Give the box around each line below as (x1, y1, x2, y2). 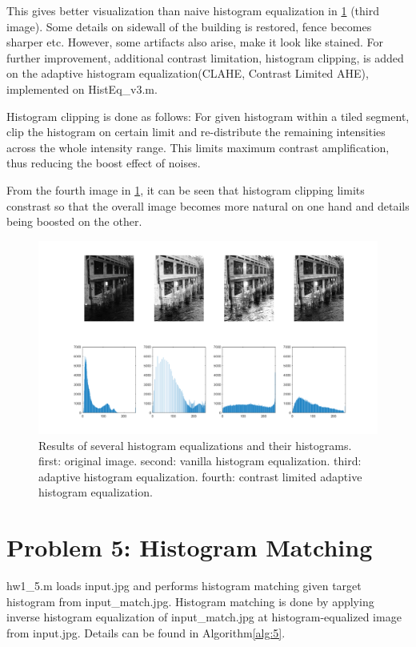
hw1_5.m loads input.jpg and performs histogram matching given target (6, 577, 362, 594)
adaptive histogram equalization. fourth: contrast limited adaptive (38, 468, 362, 484)
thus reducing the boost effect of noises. (6, 155, 201, 171)
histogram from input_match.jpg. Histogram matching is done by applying (6, 593, 374, 609)
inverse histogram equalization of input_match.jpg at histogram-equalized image (6, 609, 402, 625)
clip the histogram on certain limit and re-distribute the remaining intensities (6, 123, 386, 140)
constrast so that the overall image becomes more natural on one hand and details (6, 197, 410, 214)
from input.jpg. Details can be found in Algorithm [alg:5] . (6, 624, 286, 641)
